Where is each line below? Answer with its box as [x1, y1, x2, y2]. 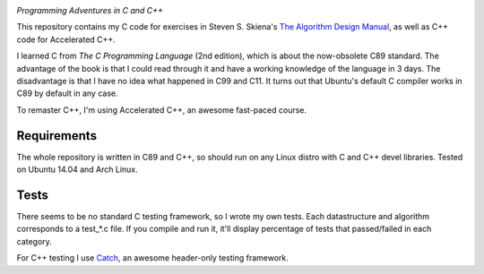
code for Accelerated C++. [16, 34, 116, 45]
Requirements [16, 128, 98, 143]
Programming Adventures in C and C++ [16, 5, 163, 15]
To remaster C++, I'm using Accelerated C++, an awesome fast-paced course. [16, 104, 307, 116]
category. [16, 235, 53, 246]
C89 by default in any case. [16, 88, 118, 98]
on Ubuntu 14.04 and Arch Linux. [16, 164, 138, 175]
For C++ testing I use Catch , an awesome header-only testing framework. [16, 253, 289, 263]
